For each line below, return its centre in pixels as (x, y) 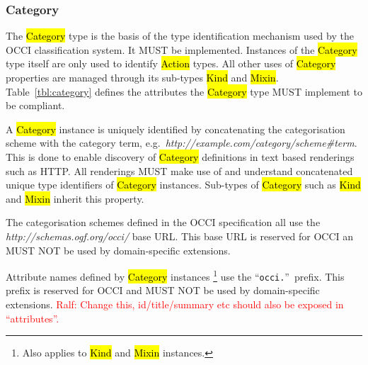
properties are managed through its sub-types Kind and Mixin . (142, 77)
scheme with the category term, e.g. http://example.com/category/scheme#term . (182, 143)
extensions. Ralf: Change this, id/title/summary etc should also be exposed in (175, 304)
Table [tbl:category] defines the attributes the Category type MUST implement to (184, 91)
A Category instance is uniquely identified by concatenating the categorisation (176, 129)
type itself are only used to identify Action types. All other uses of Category (171, 63)
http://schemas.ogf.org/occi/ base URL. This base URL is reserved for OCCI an (180, 236)
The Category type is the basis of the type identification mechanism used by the (180, 36)
